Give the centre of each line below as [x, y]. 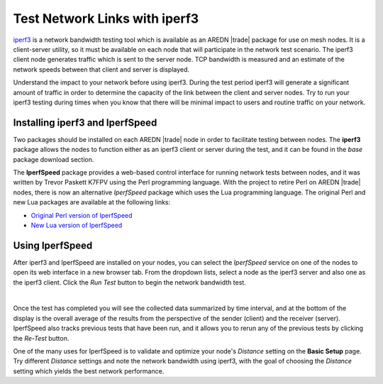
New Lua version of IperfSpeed [77, 225]
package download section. [54, 159]
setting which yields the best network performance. [89, 371]
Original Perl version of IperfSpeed [82, 215]
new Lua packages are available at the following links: [92, 202]
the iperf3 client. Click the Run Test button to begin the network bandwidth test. [129, 282]
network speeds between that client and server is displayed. [101, 69]
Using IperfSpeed [53, 245]
